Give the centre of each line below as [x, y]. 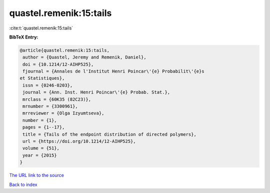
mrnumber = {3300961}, [50, 106]
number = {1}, [40, 120]
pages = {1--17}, [44, 127]
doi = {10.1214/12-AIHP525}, [58, 64]
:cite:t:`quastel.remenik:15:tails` [41, 28]
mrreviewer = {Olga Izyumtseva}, [63, 113]
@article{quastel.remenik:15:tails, [65, 50]
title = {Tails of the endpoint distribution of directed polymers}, [110, 134]
